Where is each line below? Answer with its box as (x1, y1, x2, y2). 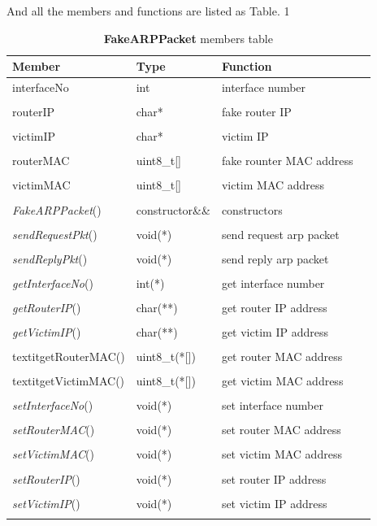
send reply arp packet (221, 250, 329, 267)
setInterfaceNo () (12, 397, 93, 414)
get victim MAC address (221, 372, 344, 389)
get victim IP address (221, 323, 328, 340)
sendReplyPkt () (12, 250, 88, 267)
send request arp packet (221, 225, 340, 242)
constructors (221, 201, 283, 218)
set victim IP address (221, 494, 327, 511)
